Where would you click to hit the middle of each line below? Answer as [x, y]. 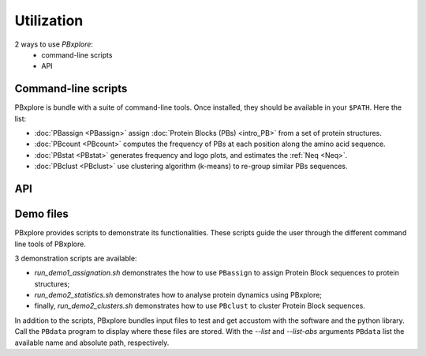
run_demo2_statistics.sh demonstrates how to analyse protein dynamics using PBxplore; [178, 295]
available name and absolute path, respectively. [92, 343]
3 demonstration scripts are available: [76, 258]
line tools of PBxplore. [50, 244]
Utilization [49, 21]
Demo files [41, 214]
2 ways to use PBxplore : [54, 44]
